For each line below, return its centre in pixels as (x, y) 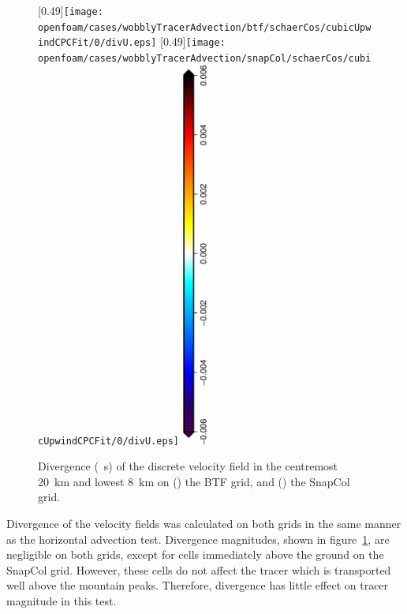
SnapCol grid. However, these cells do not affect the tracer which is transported (199, 569)
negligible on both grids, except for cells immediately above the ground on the (195, 554)
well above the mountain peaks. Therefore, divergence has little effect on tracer (198, 585)
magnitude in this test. (62, 601)
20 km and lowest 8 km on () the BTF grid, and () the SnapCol (194, 481)
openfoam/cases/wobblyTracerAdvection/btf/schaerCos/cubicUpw (205, 27)
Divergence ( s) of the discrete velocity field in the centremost (188, 466)
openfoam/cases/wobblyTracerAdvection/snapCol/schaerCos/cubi (205, 58)
